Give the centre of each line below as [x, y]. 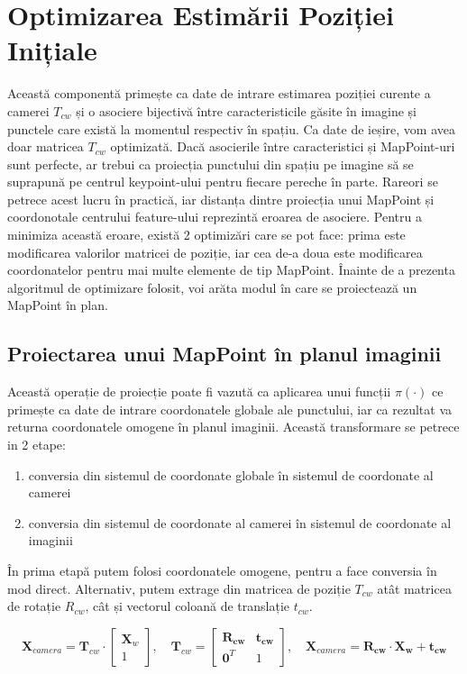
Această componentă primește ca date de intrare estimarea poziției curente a [219, 93]
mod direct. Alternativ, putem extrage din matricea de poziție [179, 588]
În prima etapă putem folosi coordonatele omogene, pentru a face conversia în [222, 570]
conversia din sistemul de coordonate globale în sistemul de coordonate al [231, 474]
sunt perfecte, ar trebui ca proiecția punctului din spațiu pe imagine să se [211, 164]
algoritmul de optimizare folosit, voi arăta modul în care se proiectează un [212, 287]
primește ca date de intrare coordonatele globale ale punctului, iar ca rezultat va [230, 409]
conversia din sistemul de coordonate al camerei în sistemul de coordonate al [240, 522]
